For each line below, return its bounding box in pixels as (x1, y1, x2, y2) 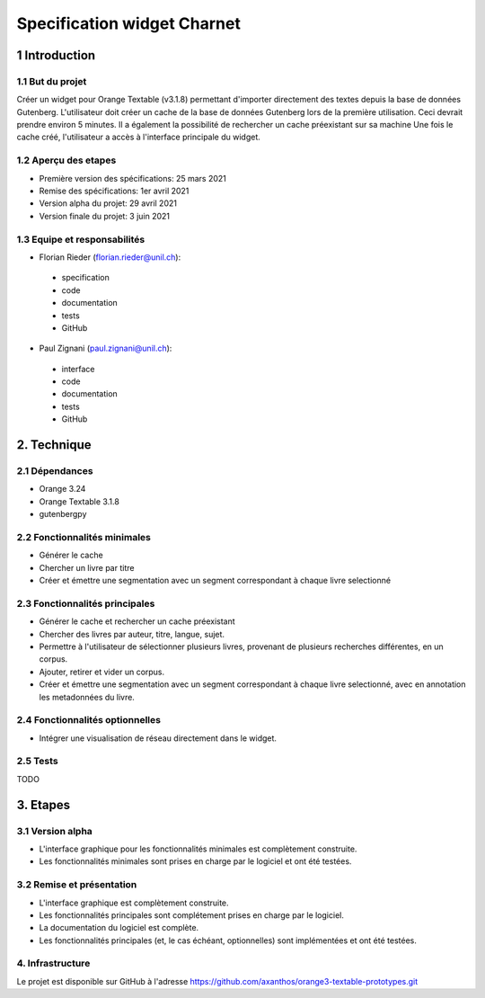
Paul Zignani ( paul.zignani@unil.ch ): (39, 343, 172, 354)
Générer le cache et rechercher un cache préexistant (39, 616, 235, 627)
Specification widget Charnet (16, 13, 242, 33)
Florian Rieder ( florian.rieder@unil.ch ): (39, 252, 181, 263)
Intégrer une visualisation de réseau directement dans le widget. (39, 733, 278, 744)
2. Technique (16, 437, 92, 453)
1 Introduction (16, 48, 96, 63)
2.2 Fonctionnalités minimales (16, 530, 152, 543)
